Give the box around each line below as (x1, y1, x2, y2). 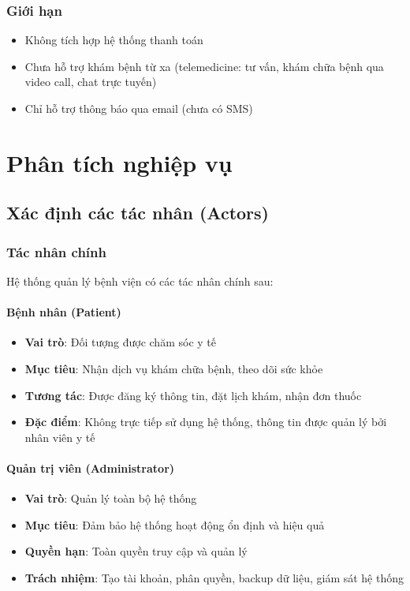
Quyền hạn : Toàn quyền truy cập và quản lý (24, 543, 248, 559)
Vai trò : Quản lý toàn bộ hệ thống (24, 490, 197, 507)
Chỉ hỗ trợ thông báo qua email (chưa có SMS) (24, 100, 253, 116)
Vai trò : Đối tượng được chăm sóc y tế (24, 334, 216, 350)
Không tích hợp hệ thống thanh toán (24, 32, 203, 48)
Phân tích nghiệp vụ (6, 146, 233, 178)
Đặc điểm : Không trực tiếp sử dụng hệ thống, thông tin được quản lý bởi (24, 413, 387, 430)
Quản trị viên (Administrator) (6, 459, 175, 476)
